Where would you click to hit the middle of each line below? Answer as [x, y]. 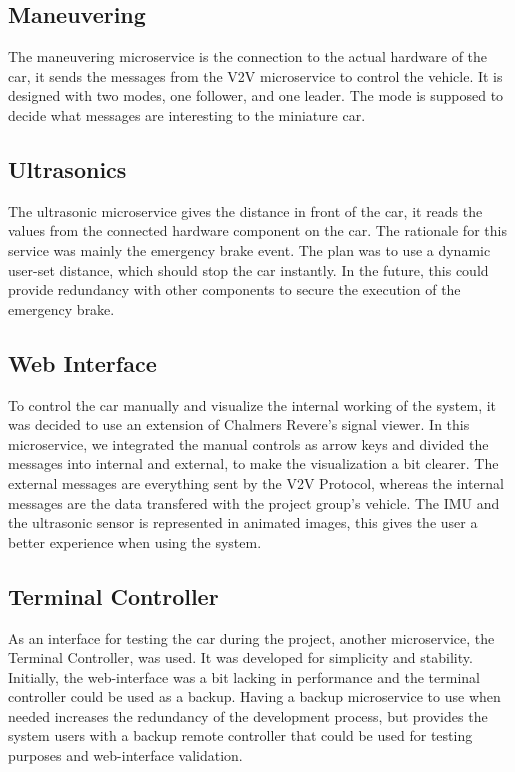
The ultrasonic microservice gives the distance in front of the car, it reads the [245, 210]
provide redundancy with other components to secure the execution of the [234, 289]
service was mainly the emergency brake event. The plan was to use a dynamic [249, 249]
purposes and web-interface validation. [125, 755]
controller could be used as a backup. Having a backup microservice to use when [254, 696]
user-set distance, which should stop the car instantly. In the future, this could [248, 269]
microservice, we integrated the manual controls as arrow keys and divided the [248, 443]
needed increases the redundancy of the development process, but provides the [248, 715]
